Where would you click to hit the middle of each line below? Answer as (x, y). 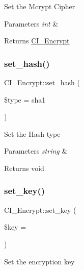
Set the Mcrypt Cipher (40, 6)
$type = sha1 (25, 99)
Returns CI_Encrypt (37, 41)
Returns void (24, 168)
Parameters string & (36, 151)
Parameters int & (31, 23)
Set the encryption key (39, 261)
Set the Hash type (32, 133)
